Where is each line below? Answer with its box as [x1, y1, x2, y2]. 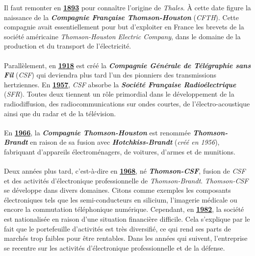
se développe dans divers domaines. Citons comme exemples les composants [4, 185, 231, 195]
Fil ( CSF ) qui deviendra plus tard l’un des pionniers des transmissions [4, 70, 216, 80]
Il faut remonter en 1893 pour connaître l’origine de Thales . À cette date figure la [4, 2, 251, 12]
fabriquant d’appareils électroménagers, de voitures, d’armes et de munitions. [4, 146, 235, 156]
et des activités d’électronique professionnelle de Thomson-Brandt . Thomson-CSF [4, 175, 249, 185]
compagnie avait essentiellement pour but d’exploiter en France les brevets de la [4, 22, 244, 32]
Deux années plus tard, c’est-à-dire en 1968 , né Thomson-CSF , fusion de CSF [4, 166, 246, 176]
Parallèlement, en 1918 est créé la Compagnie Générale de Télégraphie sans [4, 60, 251, 70]
